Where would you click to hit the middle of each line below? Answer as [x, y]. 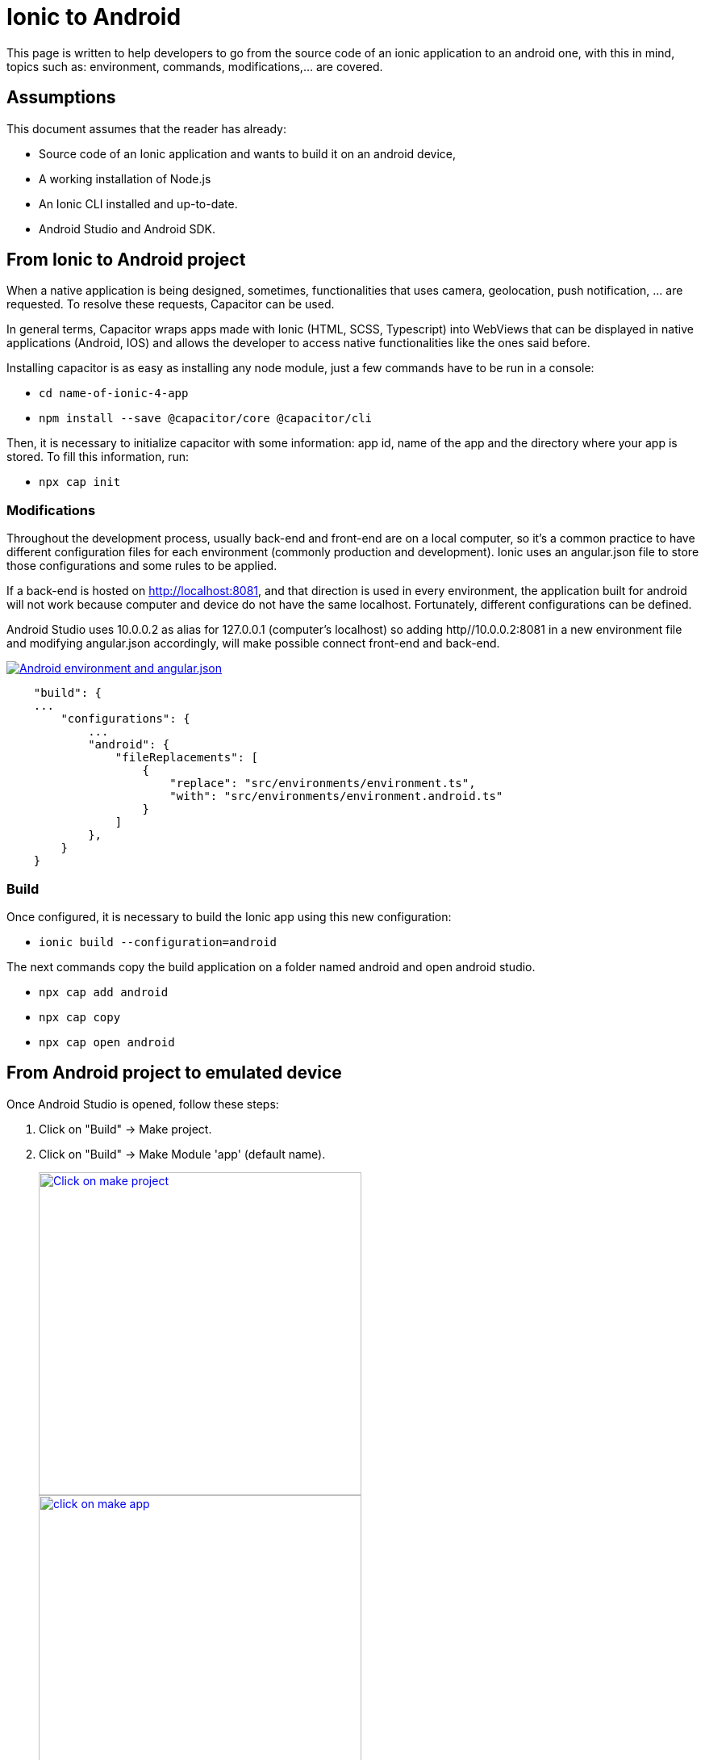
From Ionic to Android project [126, 260]
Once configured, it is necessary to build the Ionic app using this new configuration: [229, 916]
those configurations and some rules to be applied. [142, 566]
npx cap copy [80, 1017]
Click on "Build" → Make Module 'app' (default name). [182, 1154]
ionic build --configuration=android [158, 942]
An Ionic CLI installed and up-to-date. [138, 203]
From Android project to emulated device [174, 1073]
